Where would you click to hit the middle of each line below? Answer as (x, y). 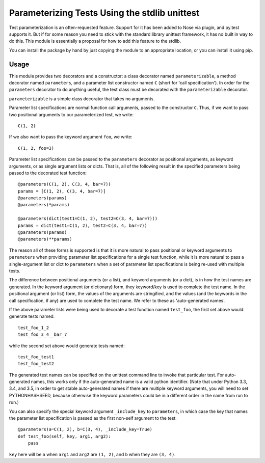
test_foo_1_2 (33, 327)
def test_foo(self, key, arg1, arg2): (65, 436)
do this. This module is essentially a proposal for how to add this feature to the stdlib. (95, 41)
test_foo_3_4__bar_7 (42, 335)
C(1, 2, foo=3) (36, 148)
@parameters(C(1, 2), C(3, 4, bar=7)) (65, 184)
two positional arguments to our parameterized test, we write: (71, 114)
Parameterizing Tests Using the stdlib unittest (104, 13)
